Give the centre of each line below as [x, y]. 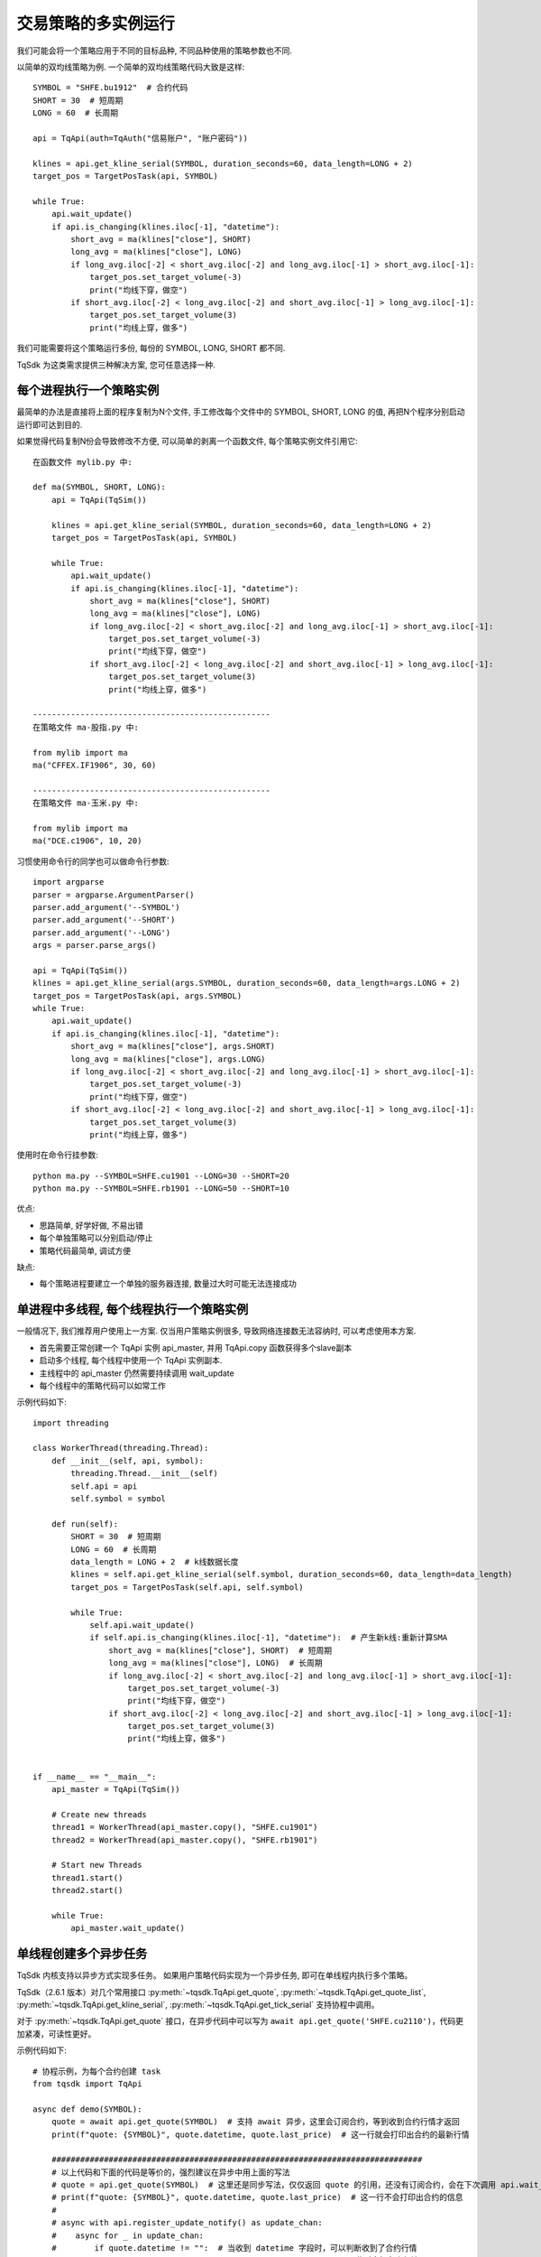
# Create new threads [99, 1814]
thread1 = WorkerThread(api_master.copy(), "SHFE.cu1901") [184, 1827]
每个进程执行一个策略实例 [88, 390]
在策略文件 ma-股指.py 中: [86, 727]
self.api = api [104, 1486]
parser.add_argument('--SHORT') [104, 920]
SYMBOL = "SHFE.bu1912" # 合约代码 [110, 88]
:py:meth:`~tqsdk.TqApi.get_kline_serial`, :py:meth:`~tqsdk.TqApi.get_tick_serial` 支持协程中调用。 [198, 2005]
